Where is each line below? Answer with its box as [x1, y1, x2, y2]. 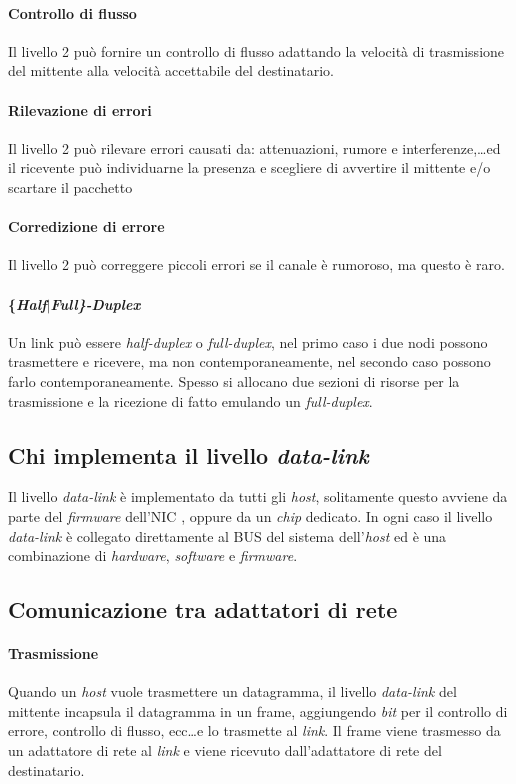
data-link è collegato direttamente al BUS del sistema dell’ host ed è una [8, 525, 447, 546]
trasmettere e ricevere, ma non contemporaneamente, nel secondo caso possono [8, 351, 491, 372]
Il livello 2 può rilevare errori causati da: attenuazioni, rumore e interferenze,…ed [8, 137, 501, 158]
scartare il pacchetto [8, 176, 133, 197]
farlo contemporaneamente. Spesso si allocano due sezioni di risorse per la [8, 370, 460, 391]
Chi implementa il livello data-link [8, 439, 369, 470]
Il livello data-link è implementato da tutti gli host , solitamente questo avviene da [8, 486, 508, 507]
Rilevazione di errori [8, 99, 152, 120]
